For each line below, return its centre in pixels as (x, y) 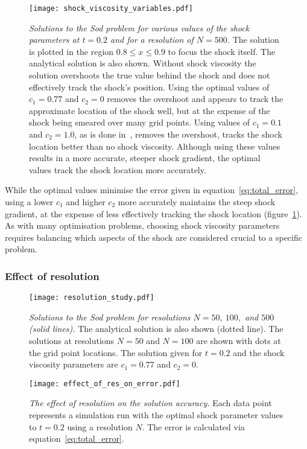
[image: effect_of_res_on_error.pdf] (105, 384)
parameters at (54, 40)
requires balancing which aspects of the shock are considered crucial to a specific (153, 237)
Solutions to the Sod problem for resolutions (110, 317)
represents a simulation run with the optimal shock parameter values (156, 415)
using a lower (29, 201)
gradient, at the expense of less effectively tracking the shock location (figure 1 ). (153, 213)
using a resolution (100, 426)
